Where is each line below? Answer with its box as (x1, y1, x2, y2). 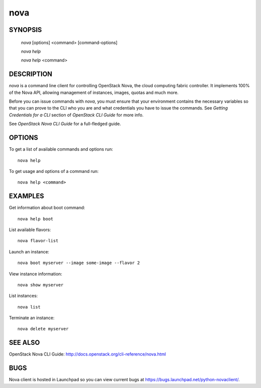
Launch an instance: (9, 248, 49, 254)
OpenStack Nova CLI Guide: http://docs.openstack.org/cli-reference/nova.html (9, 351, 166, 357)
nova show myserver (17, 282, 64, 288)
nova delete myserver (17, 326, 69, 332)
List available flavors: (9, 227, 51, 233)
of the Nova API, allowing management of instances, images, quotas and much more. (9, 90, 179, 95)
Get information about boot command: (9, 205, 86, 211)
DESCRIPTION (9, 70, 53, 78)
